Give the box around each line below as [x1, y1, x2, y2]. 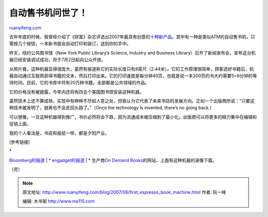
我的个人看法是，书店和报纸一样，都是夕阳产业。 [9, 130, 109, 136]
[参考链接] [9, 139, 30, 145]
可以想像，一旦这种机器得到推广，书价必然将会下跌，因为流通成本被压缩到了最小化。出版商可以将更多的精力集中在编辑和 [9, 114, 257, 120]
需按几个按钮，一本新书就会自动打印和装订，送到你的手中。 [9, 41, 131, 47]
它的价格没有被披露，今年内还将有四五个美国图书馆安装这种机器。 [9, 89, 144, 95]
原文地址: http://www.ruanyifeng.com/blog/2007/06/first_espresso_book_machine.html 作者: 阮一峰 [22, 189, 226, 195]
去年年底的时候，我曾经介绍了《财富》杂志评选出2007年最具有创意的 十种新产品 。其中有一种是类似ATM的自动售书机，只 [9, 34, 256, 40]
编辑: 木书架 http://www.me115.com [22, 198, 95, 204]
